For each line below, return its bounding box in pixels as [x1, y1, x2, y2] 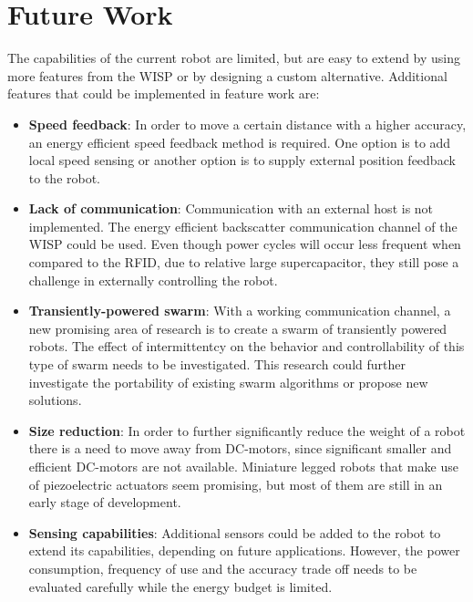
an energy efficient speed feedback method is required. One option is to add [28, 132, 451, 151]
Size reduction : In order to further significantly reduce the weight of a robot [28, 420, 466, 440]
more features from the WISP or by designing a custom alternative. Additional [7, 66, 447, 85]
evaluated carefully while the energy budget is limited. [28, 576, 333, 596]
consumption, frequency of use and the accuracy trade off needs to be [28, 558, 417, 577]
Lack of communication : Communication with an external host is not [28, 199, 434, 218]
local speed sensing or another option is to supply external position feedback [28, 150, 456, 170]
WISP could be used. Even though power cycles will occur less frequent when [28, 234, 461, 254]
